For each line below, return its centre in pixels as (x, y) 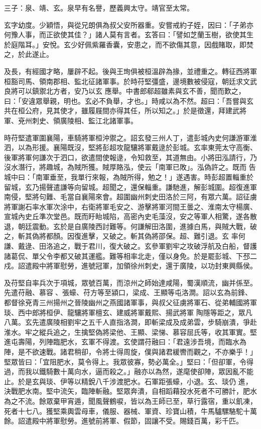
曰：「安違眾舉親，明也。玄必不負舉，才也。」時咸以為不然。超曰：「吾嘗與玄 (129, 100)
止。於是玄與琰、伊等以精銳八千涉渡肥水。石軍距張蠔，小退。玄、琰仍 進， (128, 381)
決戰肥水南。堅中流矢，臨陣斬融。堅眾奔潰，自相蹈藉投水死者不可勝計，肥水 (130, 391)
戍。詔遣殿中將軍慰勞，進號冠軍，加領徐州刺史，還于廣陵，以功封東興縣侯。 (130, 266)
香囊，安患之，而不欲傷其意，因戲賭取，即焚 (179, 44)
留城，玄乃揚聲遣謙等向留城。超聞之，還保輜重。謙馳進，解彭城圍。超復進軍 (130, 187)
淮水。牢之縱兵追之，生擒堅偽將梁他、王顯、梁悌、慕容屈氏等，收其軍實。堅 (130, 332)
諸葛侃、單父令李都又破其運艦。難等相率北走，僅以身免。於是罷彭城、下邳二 (130, 256)
